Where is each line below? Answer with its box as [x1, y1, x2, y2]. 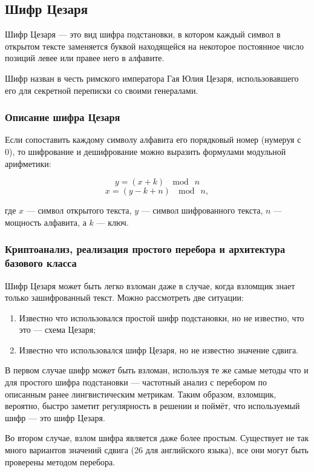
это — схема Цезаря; [19, 323, 96, 336]
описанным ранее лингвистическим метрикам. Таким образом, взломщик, [5, 387, 276, 400]
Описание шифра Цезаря [5, 110, 120, 125]
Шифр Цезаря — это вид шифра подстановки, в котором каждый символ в [5, 28, 281, 41]
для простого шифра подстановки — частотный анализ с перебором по [5, 376, 267, 388]
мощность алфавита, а [5, 215, 87, 228]
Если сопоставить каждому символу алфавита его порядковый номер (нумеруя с [5, 133, 301, 146]
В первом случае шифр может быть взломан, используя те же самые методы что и [5, 364, 309, 376]
